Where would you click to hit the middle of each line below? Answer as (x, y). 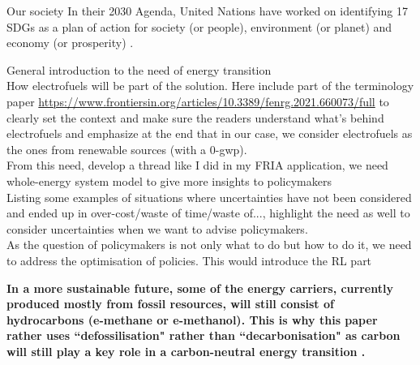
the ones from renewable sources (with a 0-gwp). (127, 149)
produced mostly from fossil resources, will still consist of (170, 304)
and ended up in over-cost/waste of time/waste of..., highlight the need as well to (208, 213)
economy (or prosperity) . (70, 43)
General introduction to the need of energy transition (139, 69)
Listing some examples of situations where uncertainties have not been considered (209, 197)
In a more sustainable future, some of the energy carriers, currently (200, 288)
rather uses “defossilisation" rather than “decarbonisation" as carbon (204, 335)
